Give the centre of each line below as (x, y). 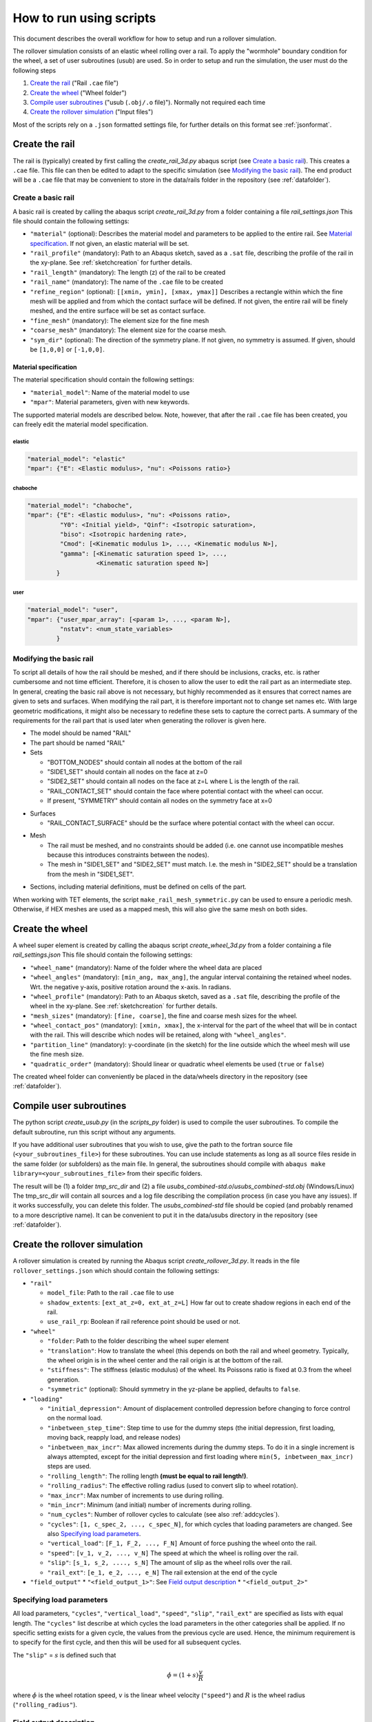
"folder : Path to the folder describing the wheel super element (138, 1341)
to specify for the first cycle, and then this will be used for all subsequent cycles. (127, 1642)
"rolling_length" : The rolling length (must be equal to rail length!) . (147, 1476)
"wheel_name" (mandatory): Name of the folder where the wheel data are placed (146, 967)
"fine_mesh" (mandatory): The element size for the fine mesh (120, 320)
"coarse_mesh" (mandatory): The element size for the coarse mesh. (128, 330)
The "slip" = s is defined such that (64, 1655)
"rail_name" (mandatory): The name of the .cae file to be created (126, 282)
